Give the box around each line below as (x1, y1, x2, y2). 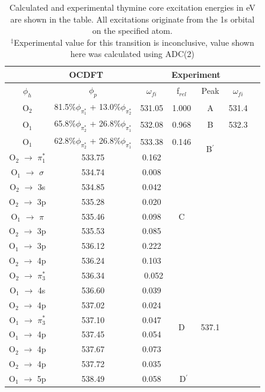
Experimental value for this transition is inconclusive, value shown (14, 36, 254, 48)
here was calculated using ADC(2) (70, 48, 194, 60)
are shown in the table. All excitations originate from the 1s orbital (10, 12, 255, 25)
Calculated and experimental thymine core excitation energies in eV (9, 1, 256, 13)
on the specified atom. (92, 24, 173, 37)
